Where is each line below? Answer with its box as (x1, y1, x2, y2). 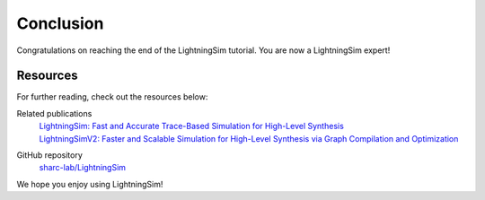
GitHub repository (16, 150, 83, 161)
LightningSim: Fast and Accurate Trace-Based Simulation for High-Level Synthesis (39, 121, 345, 132)
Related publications (16, 108, 93, 118)
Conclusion (16, 13, 104, 33)
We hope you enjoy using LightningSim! (16, 178, 163, 189)
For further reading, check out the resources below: (16, 91, 208, 102)
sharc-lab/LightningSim (39, 162, 126, 173)
